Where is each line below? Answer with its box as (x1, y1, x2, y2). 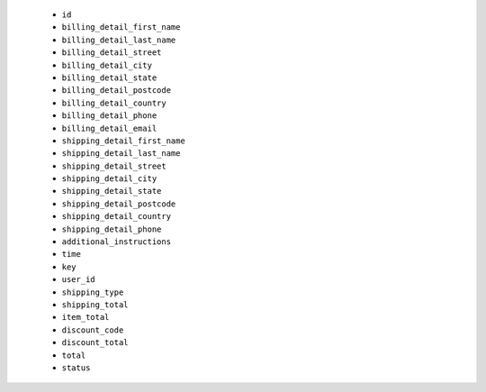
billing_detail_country (61, 97, 166, 108)
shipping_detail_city (61, 174, 157, 184)
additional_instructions (61, 237, 171, 247)
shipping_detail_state (61, 186, 162, 196)
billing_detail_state (61, 72, 157, 83)
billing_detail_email (61, 123, 157, 133)
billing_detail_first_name (61, 23, 181, 32)
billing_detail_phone (61, 111, 157, 121)
